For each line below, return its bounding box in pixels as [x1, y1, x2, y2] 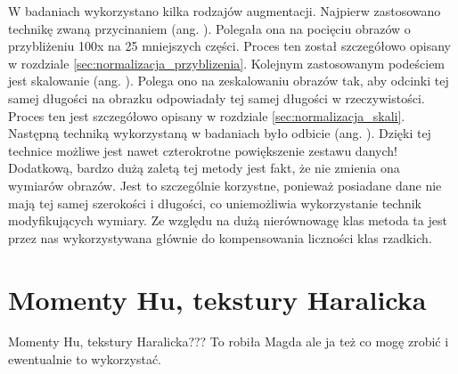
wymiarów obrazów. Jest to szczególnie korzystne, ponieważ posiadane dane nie [8, 175, 442, 194]
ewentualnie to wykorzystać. [8, 350, 161, 369]
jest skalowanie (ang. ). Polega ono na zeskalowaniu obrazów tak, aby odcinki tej [8, 71, 449, 90]
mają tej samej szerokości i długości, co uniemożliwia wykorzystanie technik [8, 193, 422, 212]
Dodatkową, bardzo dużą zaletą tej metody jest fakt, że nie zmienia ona [8, 159, 400, 177]
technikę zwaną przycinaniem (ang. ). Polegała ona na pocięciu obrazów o [8, 19, 411, 37]
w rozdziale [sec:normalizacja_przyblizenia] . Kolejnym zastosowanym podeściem [8, 53, 446, 72]
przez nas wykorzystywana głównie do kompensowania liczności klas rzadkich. [8, 228, 432, 247]
